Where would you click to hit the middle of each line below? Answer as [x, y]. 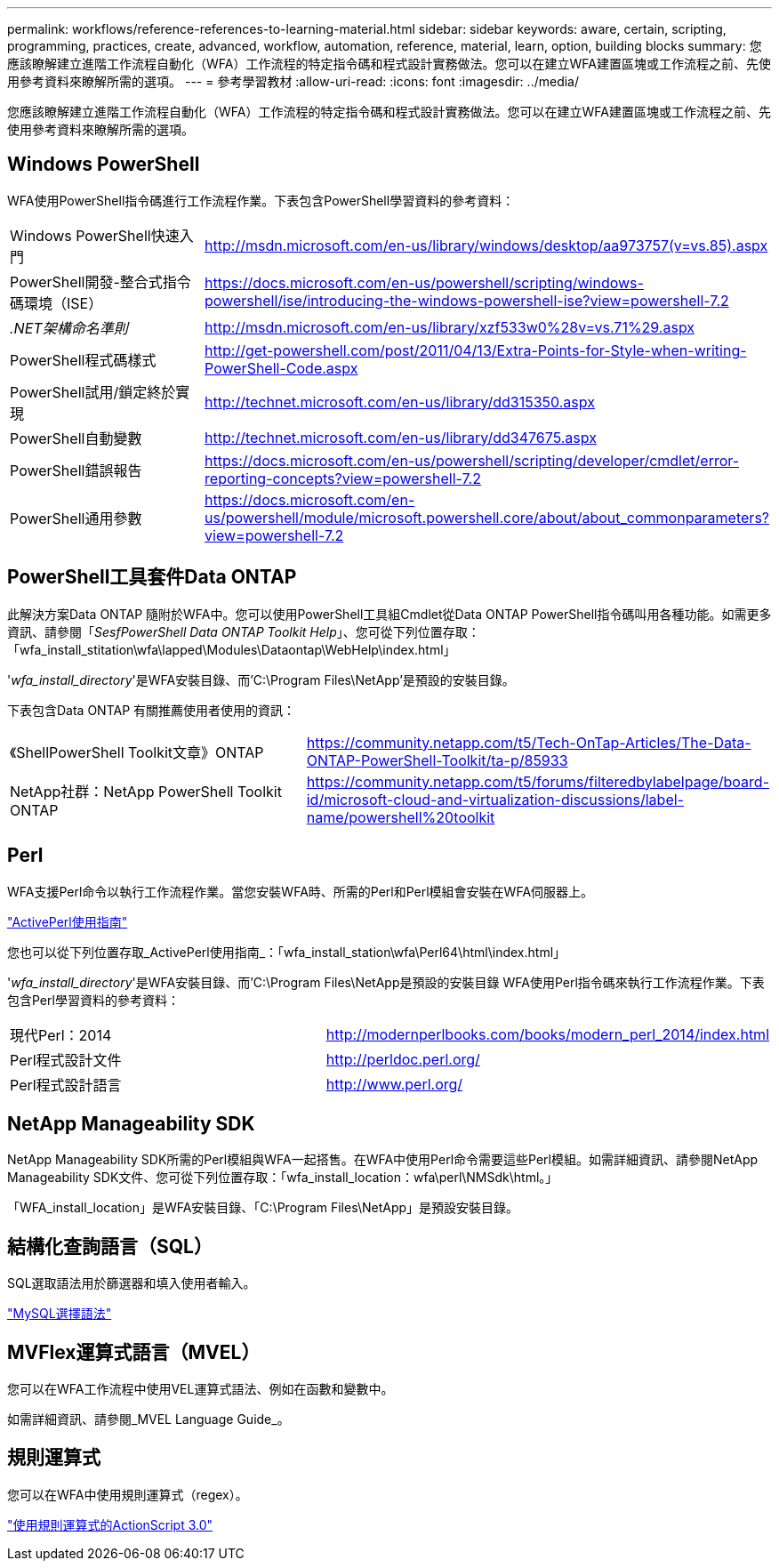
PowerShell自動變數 [76, 438]
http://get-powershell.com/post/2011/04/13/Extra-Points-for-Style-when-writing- [476, 350]
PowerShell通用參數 [76, 518]
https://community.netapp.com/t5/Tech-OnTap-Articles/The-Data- [529, 742]
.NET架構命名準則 [69, 328]
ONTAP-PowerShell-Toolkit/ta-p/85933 [437, 760]
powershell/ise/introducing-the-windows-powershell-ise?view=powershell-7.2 [467, 300]
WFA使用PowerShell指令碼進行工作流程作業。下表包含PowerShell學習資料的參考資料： [261, 200]
